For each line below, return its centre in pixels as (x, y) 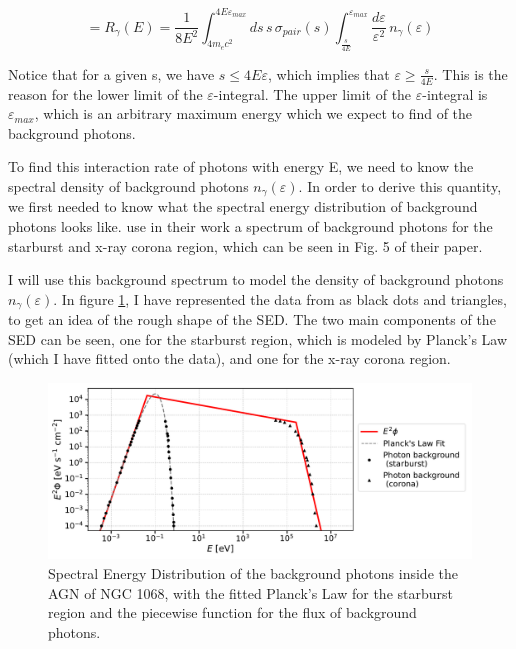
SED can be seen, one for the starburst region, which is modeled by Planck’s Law (258, 338)
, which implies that (328, 73)
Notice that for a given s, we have (111, 73)
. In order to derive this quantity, (400, 185)
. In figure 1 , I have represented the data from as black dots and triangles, (280, 298)
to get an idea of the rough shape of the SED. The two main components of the (252, 319)
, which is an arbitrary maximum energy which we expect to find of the (253, 113)
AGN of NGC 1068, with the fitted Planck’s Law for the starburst (250, 592)
